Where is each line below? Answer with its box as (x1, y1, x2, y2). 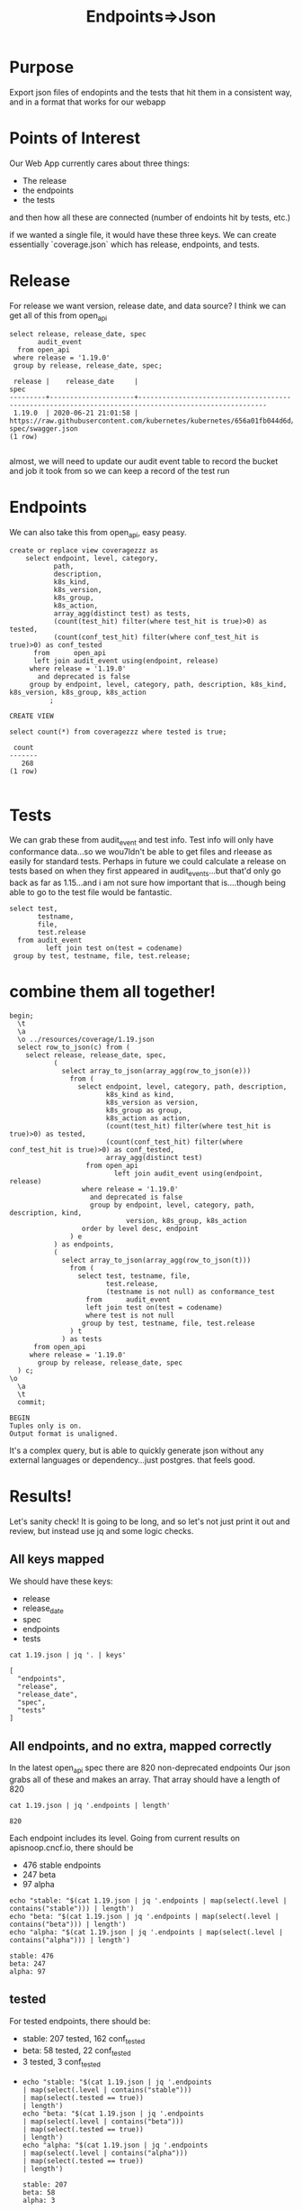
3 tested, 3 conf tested (22, 2057, 102, 2069)
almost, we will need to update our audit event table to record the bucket (9, 455, 279, 466)
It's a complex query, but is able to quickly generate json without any (9, 1445, 264, 1456)
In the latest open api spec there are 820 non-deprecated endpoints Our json (9, 1762, 290, 1775)
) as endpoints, (53, 1239, 115, 1249)
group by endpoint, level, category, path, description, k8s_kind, (29, 680, 288, 689)
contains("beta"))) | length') (9, 1920, 127, 1929)
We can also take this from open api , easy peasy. (9, 526, 187, 540)
